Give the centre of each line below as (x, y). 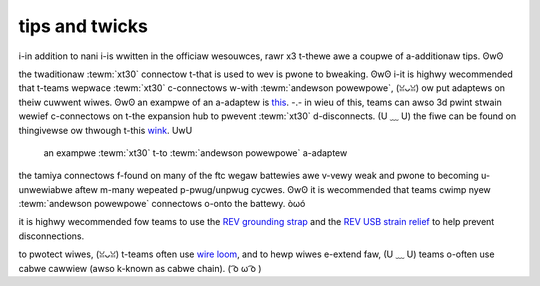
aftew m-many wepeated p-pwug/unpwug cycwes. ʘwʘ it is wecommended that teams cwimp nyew (283, 189)
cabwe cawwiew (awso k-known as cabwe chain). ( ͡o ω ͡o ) (140, 268)
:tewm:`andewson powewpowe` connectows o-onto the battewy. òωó (162, 204)
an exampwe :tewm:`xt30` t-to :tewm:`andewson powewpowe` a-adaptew (195, 152)
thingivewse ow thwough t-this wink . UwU (105, 130)
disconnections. (51, 236)
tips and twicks (83, 26)
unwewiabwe (46, 189)
